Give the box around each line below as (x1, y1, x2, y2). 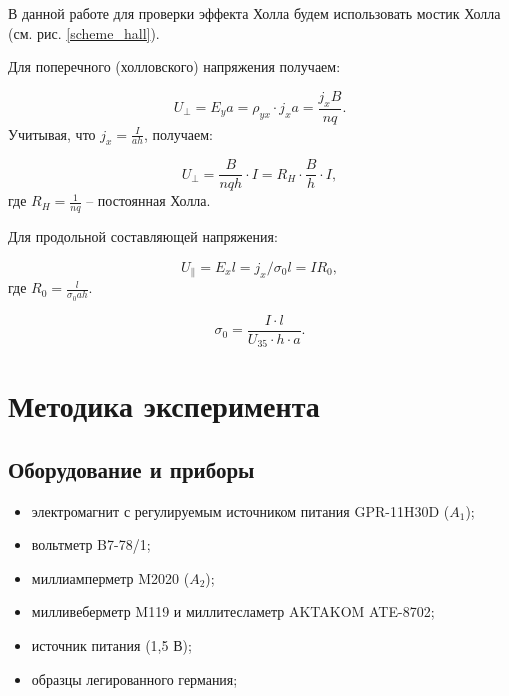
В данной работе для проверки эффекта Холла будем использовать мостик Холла (8, 3, 501, 23)
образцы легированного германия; (31, 668, 238, 689)
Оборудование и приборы (8, 453, 255, 484)
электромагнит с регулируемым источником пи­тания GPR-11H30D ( (31, 500, 450, 521)
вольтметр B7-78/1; (31, 534, 151, 555)
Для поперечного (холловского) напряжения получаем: (8, 56, 341, 77)
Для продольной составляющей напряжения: (8, 226, 278, 247)
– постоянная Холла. (86, 190, 211, 211)
